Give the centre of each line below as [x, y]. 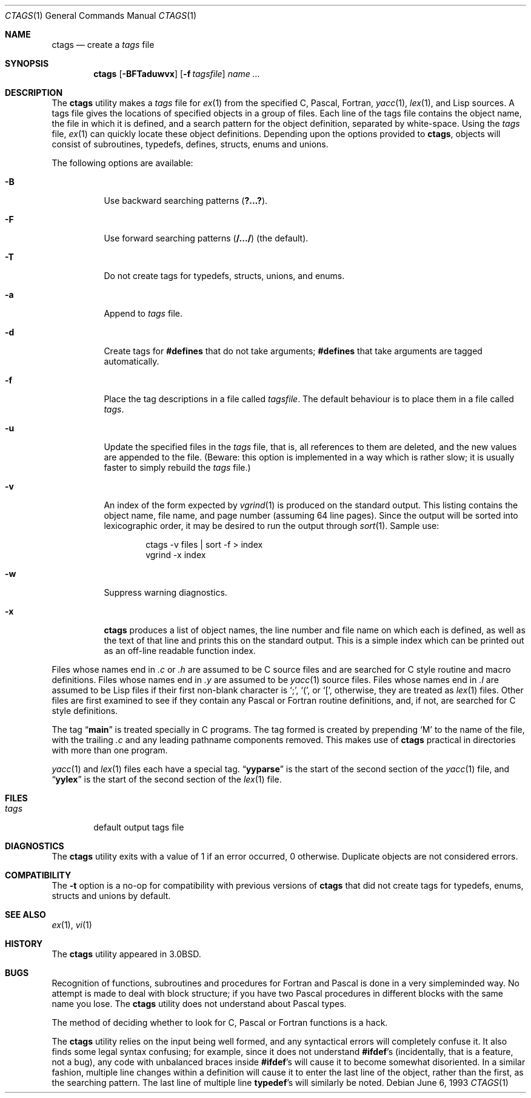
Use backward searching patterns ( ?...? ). [186, 200]
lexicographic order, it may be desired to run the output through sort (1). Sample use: [272, 526]
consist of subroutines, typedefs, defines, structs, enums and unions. [190, 144]
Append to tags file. [143, 313]
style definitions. [85, 711]
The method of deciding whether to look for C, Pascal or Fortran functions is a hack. [220, 1022]
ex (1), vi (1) [72, 925]
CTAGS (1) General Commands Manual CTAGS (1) [101, 15]
